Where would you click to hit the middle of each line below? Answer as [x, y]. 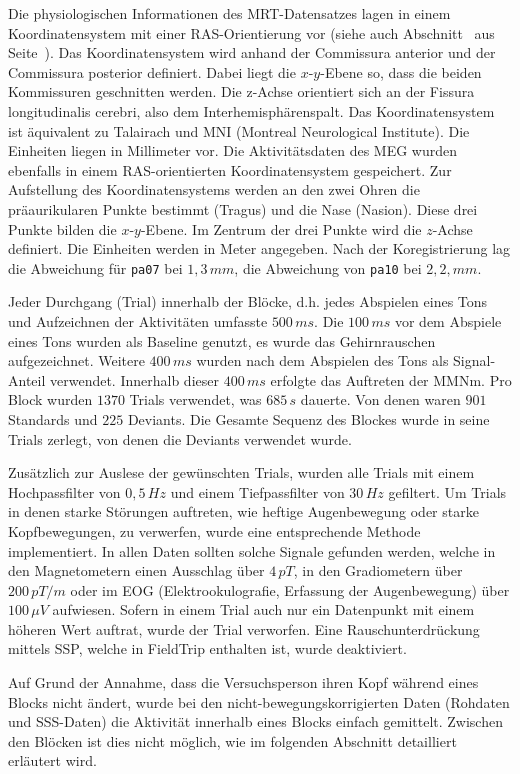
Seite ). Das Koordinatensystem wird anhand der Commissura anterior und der [252, 52]
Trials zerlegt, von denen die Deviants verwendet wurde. [180, 438]
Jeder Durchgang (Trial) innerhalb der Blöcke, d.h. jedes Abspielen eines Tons [248, 301]
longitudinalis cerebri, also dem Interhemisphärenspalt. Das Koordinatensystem [251, 110]
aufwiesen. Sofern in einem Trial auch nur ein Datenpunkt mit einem [263, 609]
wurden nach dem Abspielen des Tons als [322, 360]
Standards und [53, 418]
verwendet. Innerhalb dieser [134, 379]
